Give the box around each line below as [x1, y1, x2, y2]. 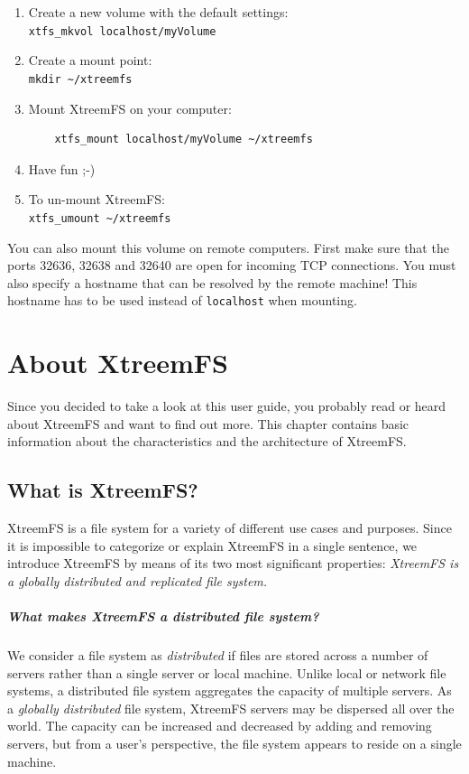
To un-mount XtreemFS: [28, 190, 165, 209]
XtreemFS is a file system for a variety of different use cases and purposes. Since [7, 518, 452, 537]
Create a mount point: [28, 51, 152, 70]
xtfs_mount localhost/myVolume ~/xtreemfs [54, 133, 313, 146]
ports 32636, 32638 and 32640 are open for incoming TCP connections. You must [7, 256, 456, 275]
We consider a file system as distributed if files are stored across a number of [7, 646, 428, 665]
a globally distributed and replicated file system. [7, 571, 268, 590]
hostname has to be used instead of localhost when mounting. [7, 291, 357, 310]
